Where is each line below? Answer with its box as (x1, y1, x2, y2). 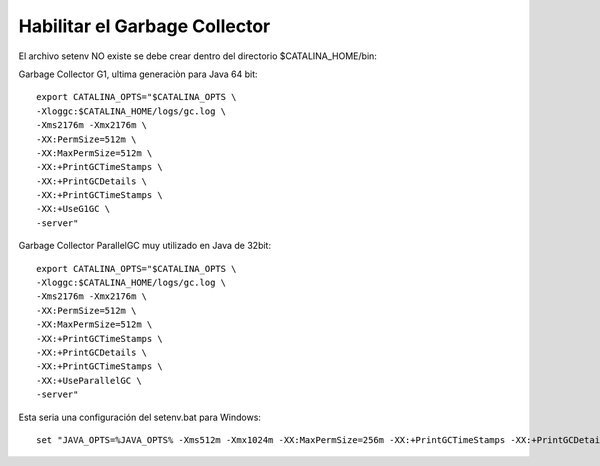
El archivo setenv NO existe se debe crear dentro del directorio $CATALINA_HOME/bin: (18, 50, 377, 62)
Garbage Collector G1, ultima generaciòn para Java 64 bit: (18, 68, 259, 80)
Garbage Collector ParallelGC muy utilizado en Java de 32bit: (18, 240, 272, 252)
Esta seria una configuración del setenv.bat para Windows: (18, 411, 262, 423)
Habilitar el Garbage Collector (18, 15, 271, 37)
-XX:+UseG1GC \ (36, 203, 111, 215)
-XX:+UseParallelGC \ (36, 375, 142, 386)
